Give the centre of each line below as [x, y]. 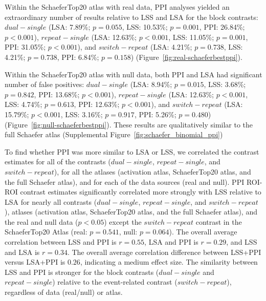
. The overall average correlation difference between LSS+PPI [164, 252]
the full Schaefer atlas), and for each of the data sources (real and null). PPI [125, 181]
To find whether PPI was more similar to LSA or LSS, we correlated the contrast [132, 151]
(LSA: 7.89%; [69, 27]
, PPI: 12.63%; [97, 104]
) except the [123, 221]
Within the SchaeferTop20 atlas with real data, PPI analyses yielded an [117, 7]
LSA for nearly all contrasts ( [51, 201]
